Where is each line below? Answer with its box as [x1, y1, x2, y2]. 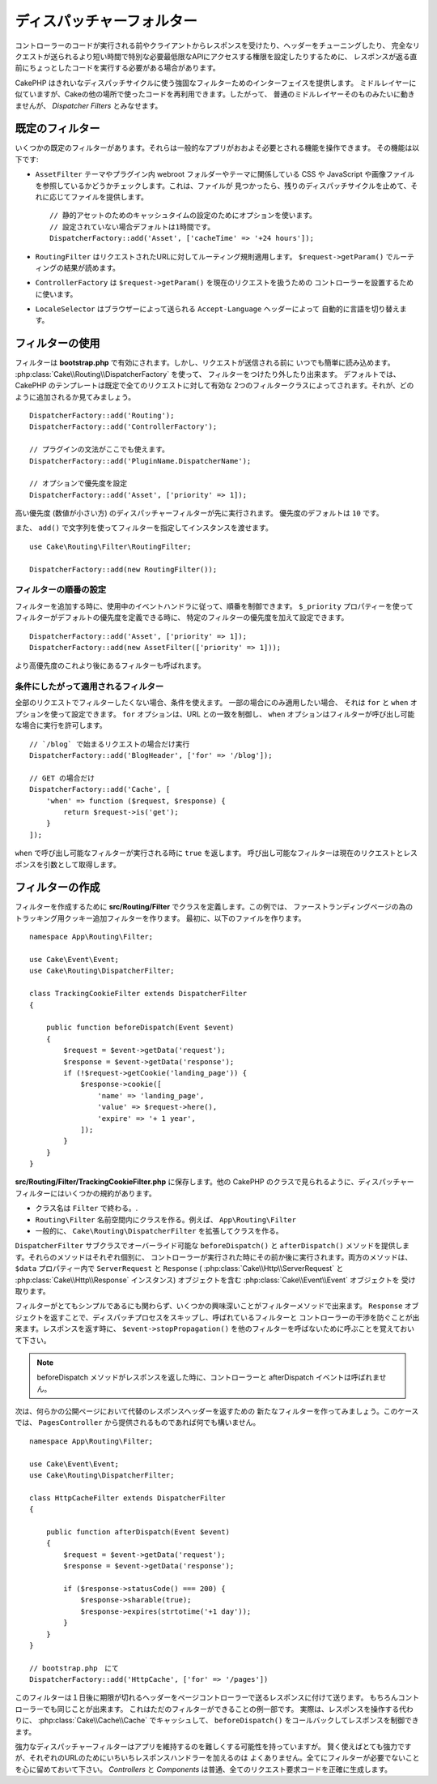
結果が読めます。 [63, 263, 121, 272]
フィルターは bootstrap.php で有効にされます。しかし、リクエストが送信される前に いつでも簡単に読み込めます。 [15, 357, 395, 368]
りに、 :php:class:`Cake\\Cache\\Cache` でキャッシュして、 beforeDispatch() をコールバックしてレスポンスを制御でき [15, 1715, 420, 1726]
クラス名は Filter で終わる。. [35, 1204, 138, 1213]
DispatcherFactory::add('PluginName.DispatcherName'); [29, 456, 252, 465]
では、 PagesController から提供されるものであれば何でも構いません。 [15, 1418, 261, 1427]
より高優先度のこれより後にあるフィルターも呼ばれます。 [15, 661, 206, 670]
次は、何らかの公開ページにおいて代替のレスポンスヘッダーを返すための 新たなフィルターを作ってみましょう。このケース [15, 1406, 419, 1416]
